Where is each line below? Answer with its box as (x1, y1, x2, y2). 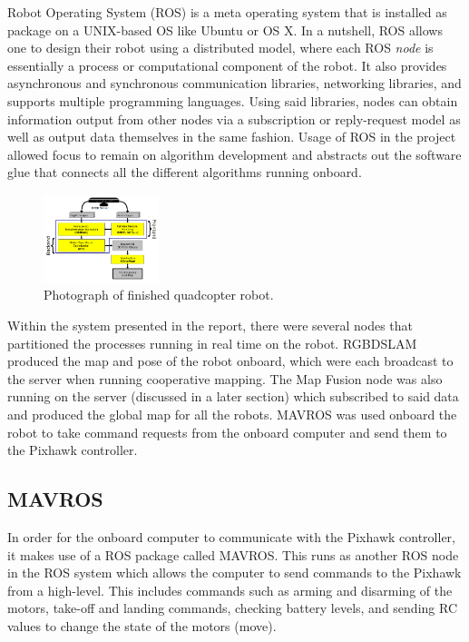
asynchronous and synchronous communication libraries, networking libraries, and (7, 74, 462, 93)
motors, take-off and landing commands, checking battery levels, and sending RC (7, 598, 458, 617)
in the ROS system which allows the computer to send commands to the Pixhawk (7, 563, 462, 582)
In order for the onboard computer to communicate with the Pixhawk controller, (7, 527, 455, 546)
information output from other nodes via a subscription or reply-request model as (7, 109, 461, 128)
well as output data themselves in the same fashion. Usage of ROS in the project (7, 127, 456, 146)
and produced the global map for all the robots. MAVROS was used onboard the (7, 404, 457, 423)
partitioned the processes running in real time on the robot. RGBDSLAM (7, 333, 417, 352)
